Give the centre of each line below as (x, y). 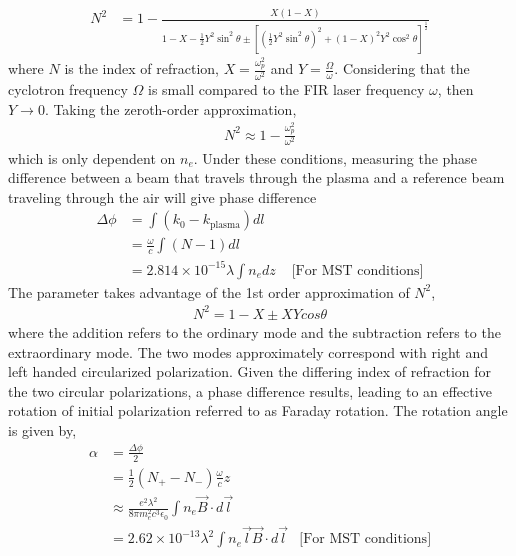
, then (455, 89)
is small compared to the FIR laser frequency (286, 89)
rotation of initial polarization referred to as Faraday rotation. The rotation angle (258, 410)
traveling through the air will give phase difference (162, 196)
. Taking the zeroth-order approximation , (170, 108)
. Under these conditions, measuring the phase (335, 157)
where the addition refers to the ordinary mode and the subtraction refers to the (254, 332)
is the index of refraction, (141, 68)
